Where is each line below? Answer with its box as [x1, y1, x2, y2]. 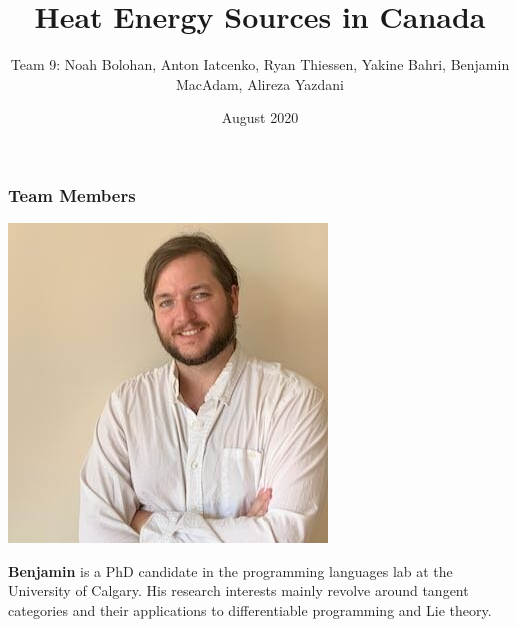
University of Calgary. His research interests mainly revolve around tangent [8, 580, 469, 601]
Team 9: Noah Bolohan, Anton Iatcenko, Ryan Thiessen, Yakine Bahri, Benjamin [10, 54, 510, 75]
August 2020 [221, 107, 299, 128]
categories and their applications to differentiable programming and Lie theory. [8, 599, 492, 620]
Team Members [8, 182, 136, 207]
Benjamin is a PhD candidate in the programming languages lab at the [8, 560, 453, 581]
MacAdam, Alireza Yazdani [175, 73, 345, 94]
